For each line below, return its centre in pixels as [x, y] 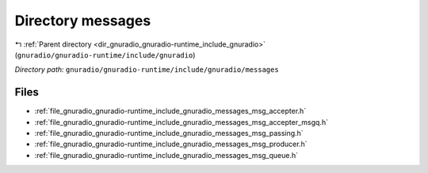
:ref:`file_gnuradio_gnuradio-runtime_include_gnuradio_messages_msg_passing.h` [169, 134]
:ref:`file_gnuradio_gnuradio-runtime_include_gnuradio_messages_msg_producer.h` [171, 144]
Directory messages [83, 21]
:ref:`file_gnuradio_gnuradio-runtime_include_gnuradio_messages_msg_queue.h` [166, 155]
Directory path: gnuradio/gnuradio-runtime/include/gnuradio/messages [147, 70]
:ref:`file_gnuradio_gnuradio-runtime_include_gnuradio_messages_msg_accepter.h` [170, 111]
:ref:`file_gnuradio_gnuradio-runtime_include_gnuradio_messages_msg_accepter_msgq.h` [182, 122]
